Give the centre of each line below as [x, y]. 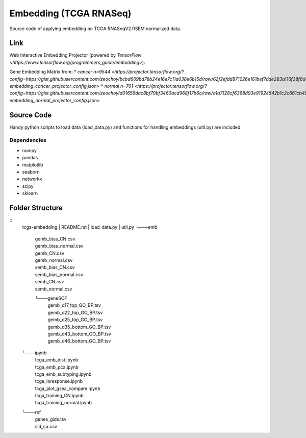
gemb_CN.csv [50, 253]
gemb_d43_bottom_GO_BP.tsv [80, 334]
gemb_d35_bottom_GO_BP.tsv [79, 327]
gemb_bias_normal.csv [59, 246]
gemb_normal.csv [54, 260]
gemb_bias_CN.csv [55, 239]
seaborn [31, 172]
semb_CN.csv [49, 282]
